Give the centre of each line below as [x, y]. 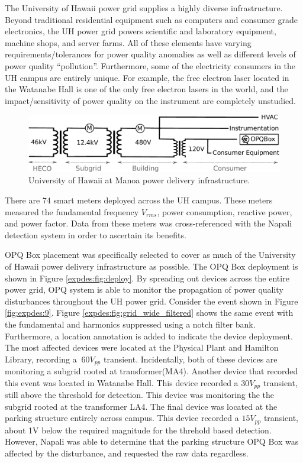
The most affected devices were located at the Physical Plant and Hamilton [142, 347]
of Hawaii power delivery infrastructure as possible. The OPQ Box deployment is [151, 266]
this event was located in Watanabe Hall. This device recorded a [122, 382]
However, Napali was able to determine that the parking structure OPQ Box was [152, 441]
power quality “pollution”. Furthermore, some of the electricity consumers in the [150, 65]
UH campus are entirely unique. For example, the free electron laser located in [147, 77]
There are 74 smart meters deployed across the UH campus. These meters [139, 200]
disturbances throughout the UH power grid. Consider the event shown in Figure [151, 301]
